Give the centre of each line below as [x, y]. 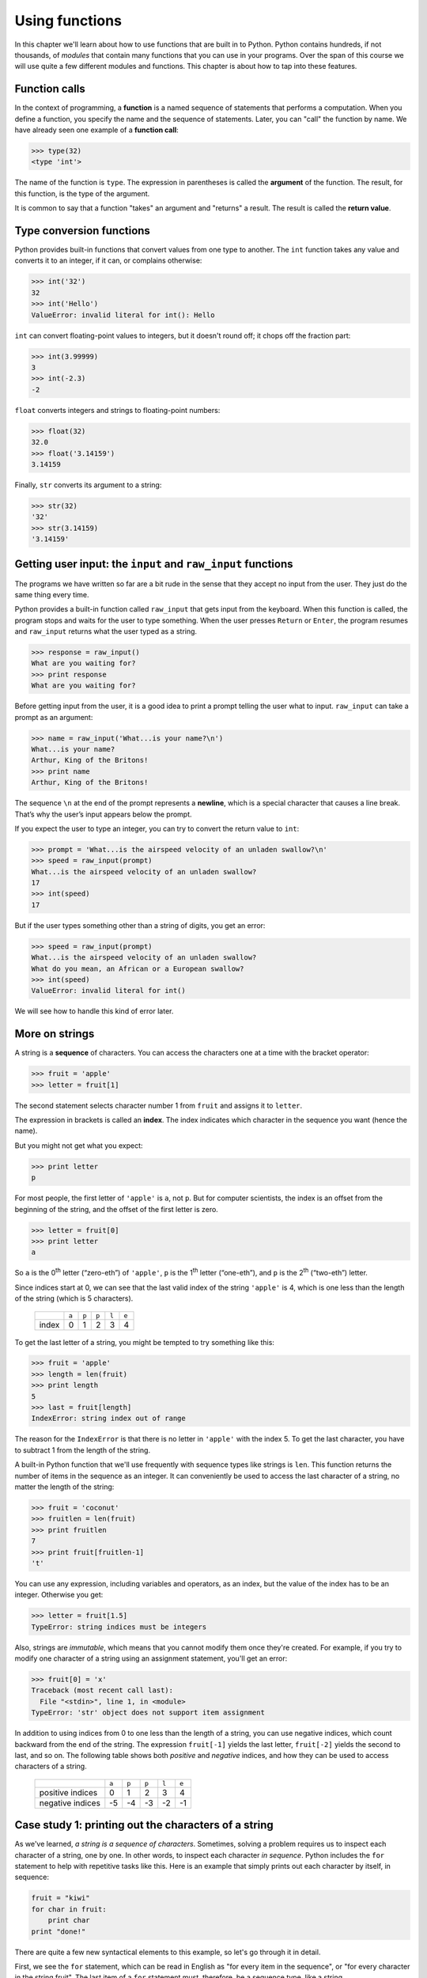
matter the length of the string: [64, 1487]
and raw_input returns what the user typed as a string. [106, 631]
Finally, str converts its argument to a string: [88, 485]
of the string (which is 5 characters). [74, 1298]
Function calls [50, 89]
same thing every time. [52, 594]
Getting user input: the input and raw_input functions [154, 565]
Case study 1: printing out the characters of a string [144, 1825]
